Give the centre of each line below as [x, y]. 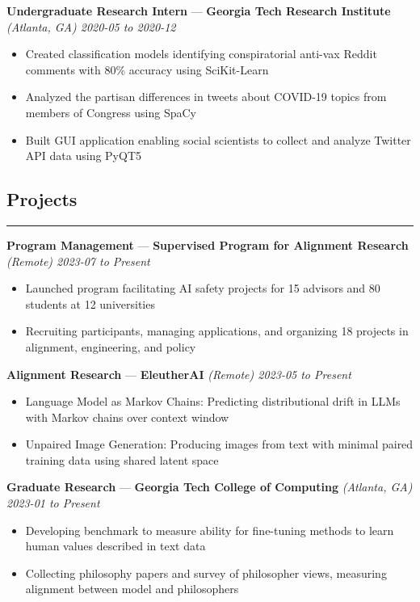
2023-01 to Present [53, 503]
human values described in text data [115, 546]
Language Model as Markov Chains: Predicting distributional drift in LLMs [213, 401]
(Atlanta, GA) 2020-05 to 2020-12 [91, 26]
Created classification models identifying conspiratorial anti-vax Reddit [201, 54]
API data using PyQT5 [84, 156]
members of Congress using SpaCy [111, 112]
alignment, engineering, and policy [111, 346]
